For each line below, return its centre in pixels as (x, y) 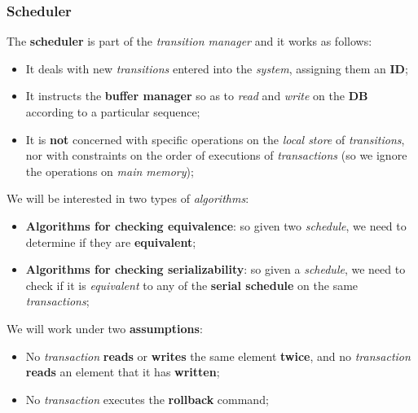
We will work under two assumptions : (105, 328)
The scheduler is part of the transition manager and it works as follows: (189, 41)
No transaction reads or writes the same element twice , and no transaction (218, 356)
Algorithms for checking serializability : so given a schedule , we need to (216, 269)
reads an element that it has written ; (123, 372)
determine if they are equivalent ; (111, 242)
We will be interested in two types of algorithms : (128, 198)
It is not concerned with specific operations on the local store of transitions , (215, 139)
